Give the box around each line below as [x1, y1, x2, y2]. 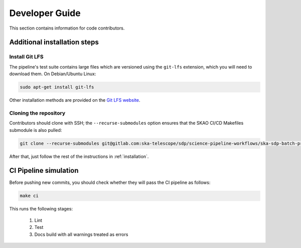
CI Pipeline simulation [9, 166, 79, 175]
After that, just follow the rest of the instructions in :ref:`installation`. [9, 153, 149, 159]
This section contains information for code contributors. [9, 25, 125, 31]
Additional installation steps [9, 38, 99, 47]
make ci [20, 193, 39, 199]
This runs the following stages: [9, 206, 73, 212]
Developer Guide [9, 8, 81, 19]
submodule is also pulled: [9, 127, 62, 133]
